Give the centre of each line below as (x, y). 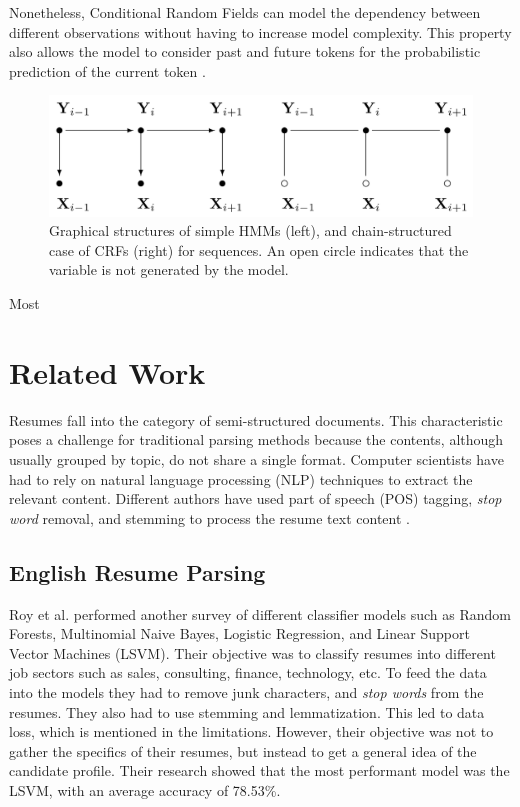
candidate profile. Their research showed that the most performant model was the (259, 770)
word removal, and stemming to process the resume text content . (209, 517)
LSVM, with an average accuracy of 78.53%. (145, 789)
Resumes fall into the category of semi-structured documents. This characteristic (256, 419)
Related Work (107, 371)
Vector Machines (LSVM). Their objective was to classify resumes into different (252, 652)
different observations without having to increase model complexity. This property (260, 31)
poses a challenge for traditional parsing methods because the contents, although (256, 439)
